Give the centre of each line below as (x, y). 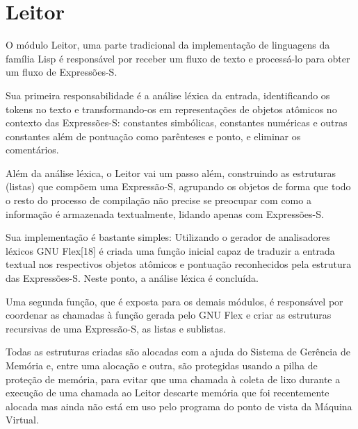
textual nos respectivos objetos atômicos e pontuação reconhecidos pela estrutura (179, 264)
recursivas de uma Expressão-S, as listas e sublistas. (116, 328)
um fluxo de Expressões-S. (62, 72)
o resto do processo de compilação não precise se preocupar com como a (158, 200)
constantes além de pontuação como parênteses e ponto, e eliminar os (153, 136)
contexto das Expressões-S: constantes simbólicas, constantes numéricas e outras (177, 123)
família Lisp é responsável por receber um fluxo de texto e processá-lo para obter (178, 58)
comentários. (32, 150)
